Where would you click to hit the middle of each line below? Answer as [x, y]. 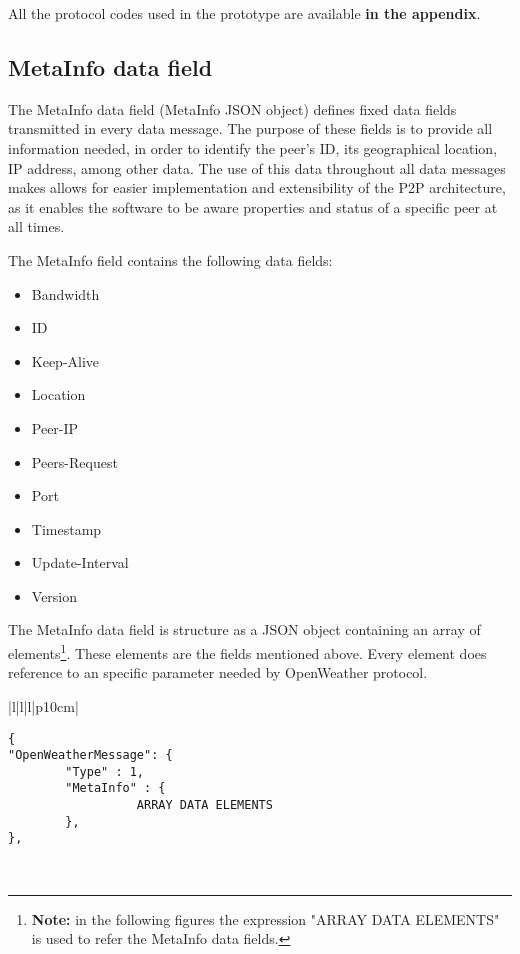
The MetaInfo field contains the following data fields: [170, 259]
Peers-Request [74, 461]
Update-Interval [80, 562]
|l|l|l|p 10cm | [43, 705]
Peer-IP [55, 427]
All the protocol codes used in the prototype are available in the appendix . [244, 13]
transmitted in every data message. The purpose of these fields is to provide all [250, 128]
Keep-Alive [65, 360]
